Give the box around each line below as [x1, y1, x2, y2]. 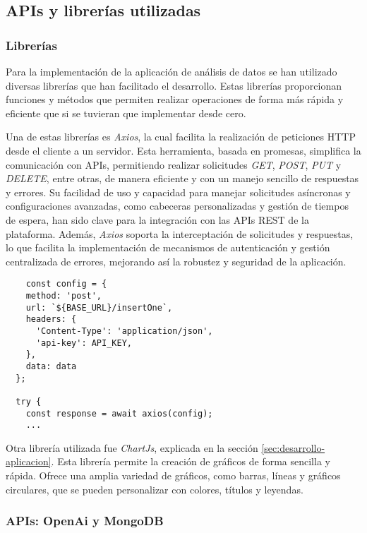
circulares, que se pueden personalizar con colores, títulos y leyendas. [6, 481, 303, 496]
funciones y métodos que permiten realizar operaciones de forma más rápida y [6, 92, 344, 107]
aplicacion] [6, 454, 52, 469]
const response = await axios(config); [25, 408, 213, 419]
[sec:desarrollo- [261, 440, 325, 455]
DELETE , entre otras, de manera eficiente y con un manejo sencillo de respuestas [6, 171, 359, 186]
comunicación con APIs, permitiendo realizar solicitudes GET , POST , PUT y [6, 157, 342, 172]
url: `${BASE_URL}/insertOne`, [25, 302, 173, 313]
